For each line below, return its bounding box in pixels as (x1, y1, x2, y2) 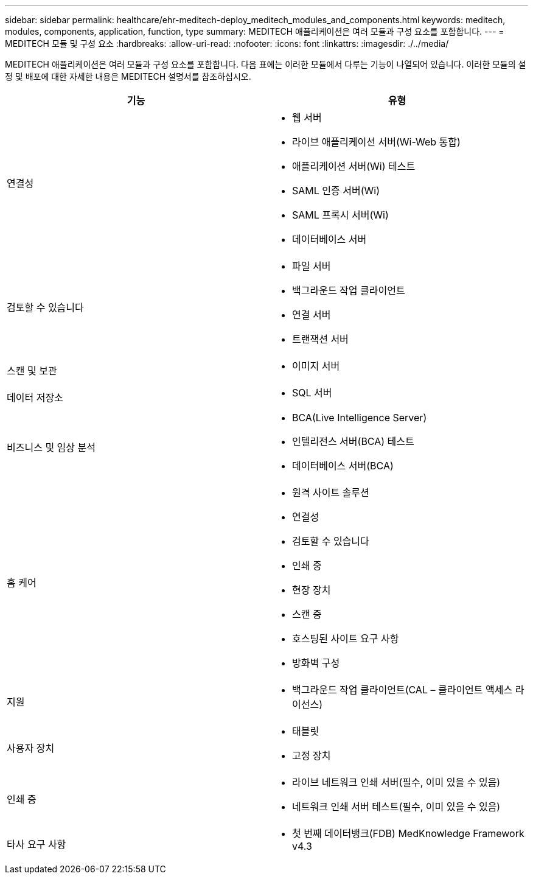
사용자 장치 (7, 742, 55, 754)
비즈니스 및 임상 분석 (7, 441, 96, 454)
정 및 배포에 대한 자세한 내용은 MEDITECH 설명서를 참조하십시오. (5, 71, 251, 82)
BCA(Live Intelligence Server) (292, 411, 427, 424)
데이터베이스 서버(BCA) (292, 460, 394, 472)
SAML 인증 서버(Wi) (292, 184, 380, 197)
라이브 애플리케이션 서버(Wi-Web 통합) (292, 136, 461, 148)
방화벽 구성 (292, 657, 340, 669)
